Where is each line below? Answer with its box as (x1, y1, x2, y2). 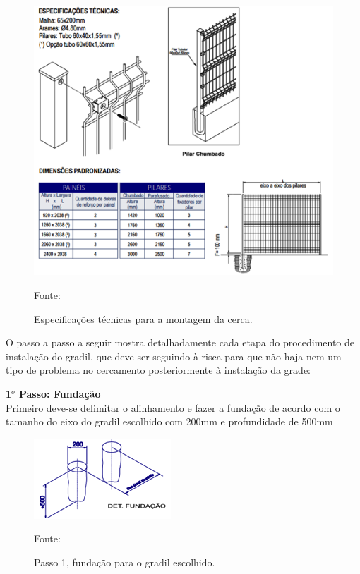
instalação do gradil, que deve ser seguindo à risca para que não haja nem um (6, 348, 342, 363)
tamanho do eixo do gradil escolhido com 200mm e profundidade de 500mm (6, 414, 333, 429)
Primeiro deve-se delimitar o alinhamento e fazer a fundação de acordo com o (6, 400, 340, 415)
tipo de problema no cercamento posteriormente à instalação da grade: (6, 362, 311, 377)
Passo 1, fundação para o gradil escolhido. (34, 554, 215, 569)
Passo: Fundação (18, 386, 101, 401)
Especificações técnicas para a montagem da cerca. (34, 311, 253, 326)
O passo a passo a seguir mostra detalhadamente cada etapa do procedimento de (6, 335, 355, 350)
